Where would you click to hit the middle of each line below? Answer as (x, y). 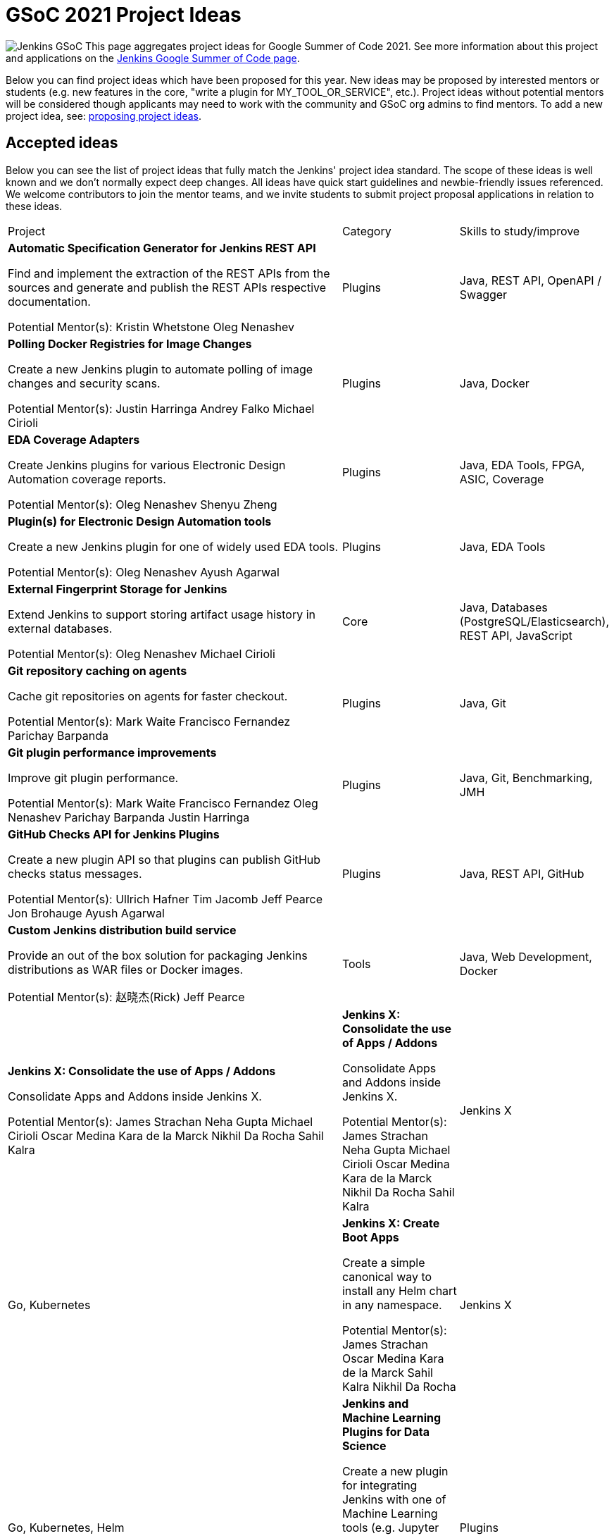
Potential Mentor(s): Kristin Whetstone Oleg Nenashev (151, 327)
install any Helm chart (399, 1290)
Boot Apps (370, 1237)
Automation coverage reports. (87, 479)
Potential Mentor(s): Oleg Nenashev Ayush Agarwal (144, 572)
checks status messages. (75, 873)
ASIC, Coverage (502, 479)
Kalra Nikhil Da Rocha (399, 1386)
